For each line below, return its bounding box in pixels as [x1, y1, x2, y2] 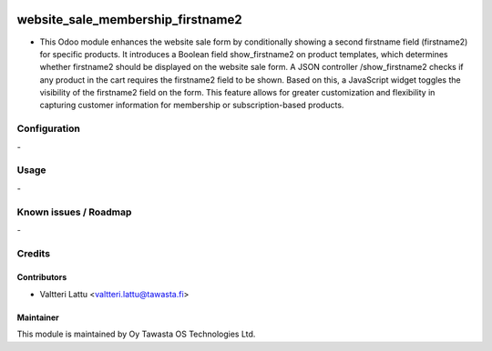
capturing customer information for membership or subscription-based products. [39, 100, 344, 111]
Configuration [16, 123, 81, 135]
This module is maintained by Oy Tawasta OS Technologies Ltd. [16, 328, 256, 340]
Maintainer [16, 312, 59, 323]
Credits [16, 246, 50, 259]
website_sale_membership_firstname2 [16, 12, 242, 27]
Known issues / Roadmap [16, 206, 132, 218]
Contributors [16, 272, 67, 283]
